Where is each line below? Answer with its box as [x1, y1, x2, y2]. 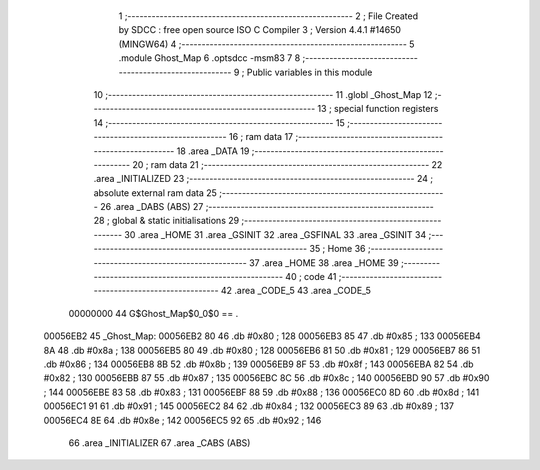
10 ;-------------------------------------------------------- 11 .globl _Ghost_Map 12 [93, 88, 433, 100]
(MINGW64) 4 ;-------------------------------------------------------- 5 [118, 38, 415, 50]
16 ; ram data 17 [228, 131, 294, 143]
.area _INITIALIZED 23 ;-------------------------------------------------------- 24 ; [93, 173, 434, 185]
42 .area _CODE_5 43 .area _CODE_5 [220, 285, 372, 297]
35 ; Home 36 [309, 243, 366, 255]
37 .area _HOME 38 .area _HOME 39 [248, 256, 399, 269]
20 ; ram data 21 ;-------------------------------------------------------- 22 [131, 158, 443, 170]
